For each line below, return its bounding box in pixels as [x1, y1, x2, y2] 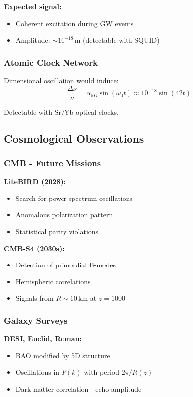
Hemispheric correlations [15, 276, 91, 286]
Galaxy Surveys [4, 314, 68, 326]
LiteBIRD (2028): [4, 176, 66, 187]
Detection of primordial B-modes [15, 260, 116, 270]
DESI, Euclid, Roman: [4, 333, 82, 344]
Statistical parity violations [15, 226, 99, 237]
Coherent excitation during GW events [15, 18, 134, 28]
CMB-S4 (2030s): [4, 243, 64, 253]
